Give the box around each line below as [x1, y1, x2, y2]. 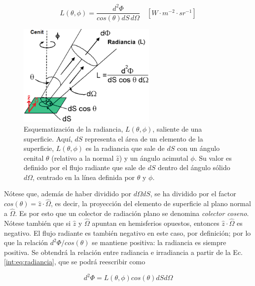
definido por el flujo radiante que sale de [24, 162, 146, 173]
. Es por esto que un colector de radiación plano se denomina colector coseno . [15, 208, 249, 218]
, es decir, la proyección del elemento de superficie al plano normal [51, 198, 251, 209]
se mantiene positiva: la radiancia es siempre [92, 237, 226, 248]
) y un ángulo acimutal [119, 152, 188, 163]
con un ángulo [177, 143, 220, 153]
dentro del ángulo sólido [157, 162, 230, 173]
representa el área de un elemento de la [85, 133, 203, 143]
